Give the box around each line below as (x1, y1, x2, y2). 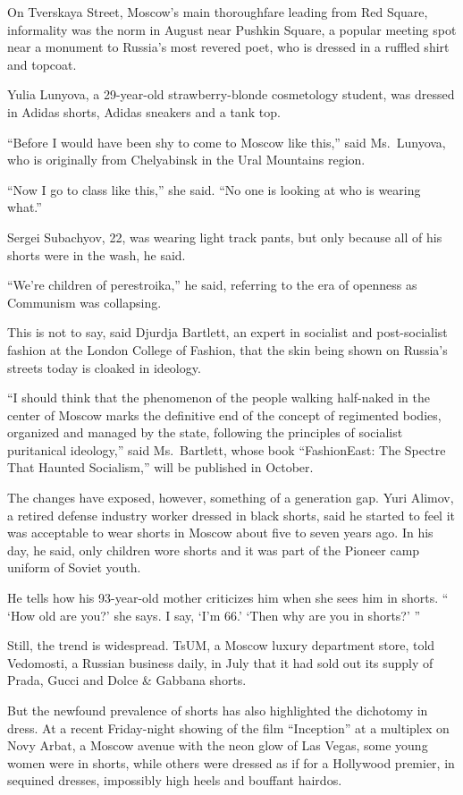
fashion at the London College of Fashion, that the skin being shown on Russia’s (7, 340, 448, 359)
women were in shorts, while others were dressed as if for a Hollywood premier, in (7, 753, 455, 772)
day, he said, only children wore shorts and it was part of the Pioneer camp (7, 540, 420, 559)
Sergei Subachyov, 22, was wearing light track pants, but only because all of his (7, 227, 442, 246)
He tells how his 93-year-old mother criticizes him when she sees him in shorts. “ (7, 588, 449, 607)
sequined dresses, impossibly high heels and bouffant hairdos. (7, 771, 342, 790)
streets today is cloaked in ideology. (7, 358, 201, 376)
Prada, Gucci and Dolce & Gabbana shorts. (7, 671, 247, 689)
